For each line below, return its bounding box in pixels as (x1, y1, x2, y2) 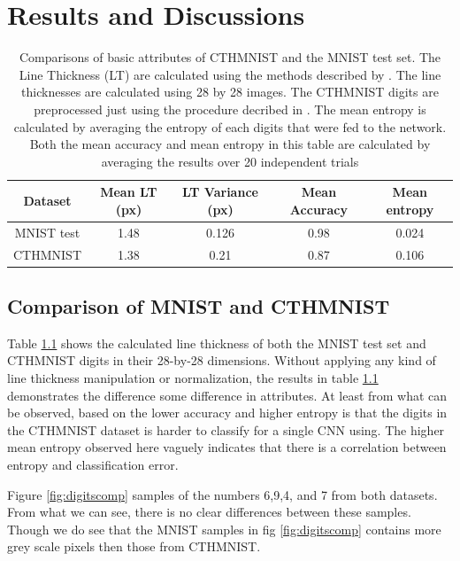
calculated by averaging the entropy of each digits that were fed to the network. (13, 117, 447, 136)
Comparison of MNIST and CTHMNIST (7, 292, 390, 320)
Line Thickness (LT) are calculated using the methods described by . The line (19, 65, 441, 83)
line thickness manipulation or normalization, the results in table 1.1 (7, 369, 379, 387)
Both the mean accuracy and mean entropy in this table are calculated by (29, 135, 431, 153)
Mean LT (100, 183, 157, 201)
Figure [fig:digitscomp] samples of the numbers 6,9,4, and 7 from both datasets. (7, 485, 438, 503)
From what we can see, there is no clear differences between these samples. (7, 503, 411, 521)
